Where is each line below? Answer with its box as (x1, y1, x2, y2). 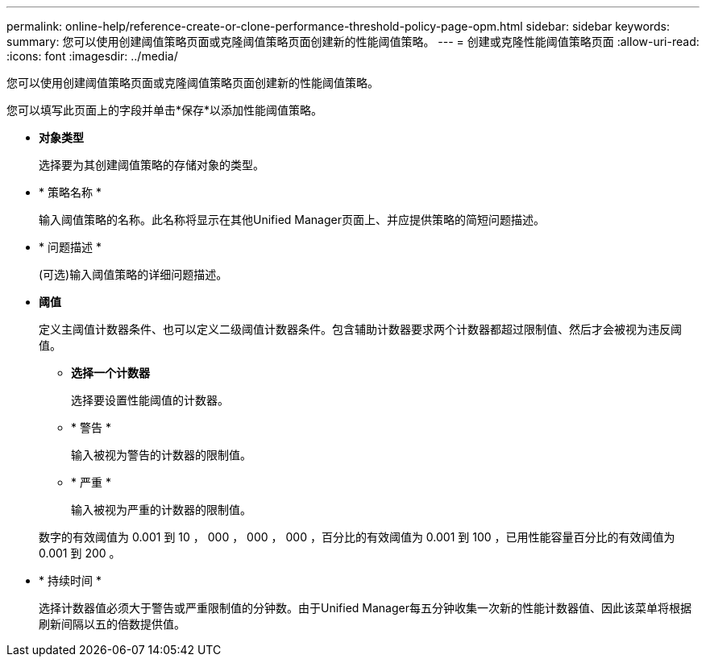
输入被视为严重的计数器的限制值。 (71, 503, 251, 516)
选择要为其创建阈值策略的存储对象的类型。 (39, 158, 264, 172)
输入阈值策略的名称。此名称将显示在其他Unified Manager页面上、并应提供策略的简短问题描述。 (39, 213, 545, 226)
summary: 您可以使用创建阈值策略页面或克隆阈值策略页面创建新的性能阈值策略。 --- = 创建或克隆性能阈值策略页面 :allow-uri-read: (6, 35, 700, 48)
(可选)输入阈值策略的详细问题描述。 (39, 267, 228, 281)
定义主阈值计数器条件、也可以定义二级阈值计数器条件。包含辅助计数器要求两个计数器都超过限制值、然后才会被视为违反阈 (39, 322, 682, 336)
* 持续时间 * (39, 574, 102, 587)
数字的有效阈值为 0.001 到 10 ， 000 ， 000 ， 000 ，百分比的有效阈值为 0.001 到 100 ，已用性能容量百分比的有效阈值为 (39, 530, 675, 544)
